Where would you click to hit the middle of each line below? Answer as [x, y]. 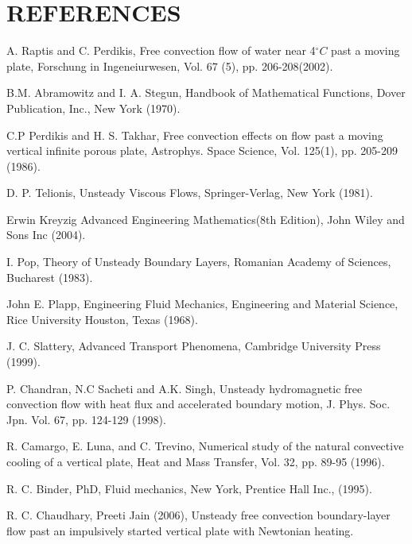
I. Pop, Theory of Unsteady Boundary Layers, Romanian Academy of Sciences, [199, 262]
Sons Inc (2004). [46, 235]
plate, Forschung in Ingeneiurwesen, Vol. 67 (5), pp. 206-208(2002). [170, 66]
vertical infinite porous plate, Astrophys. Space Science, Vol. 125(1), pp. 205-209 [202, 150]
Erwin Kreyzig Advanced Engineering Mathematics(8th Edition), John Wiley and [206, 219]
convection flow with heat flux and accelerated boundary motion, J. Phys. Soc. [198, 404]
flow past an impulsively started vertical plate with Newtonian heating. [180, 530]
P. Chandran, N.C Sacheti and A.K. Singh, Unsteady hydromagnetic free [185, 388]
